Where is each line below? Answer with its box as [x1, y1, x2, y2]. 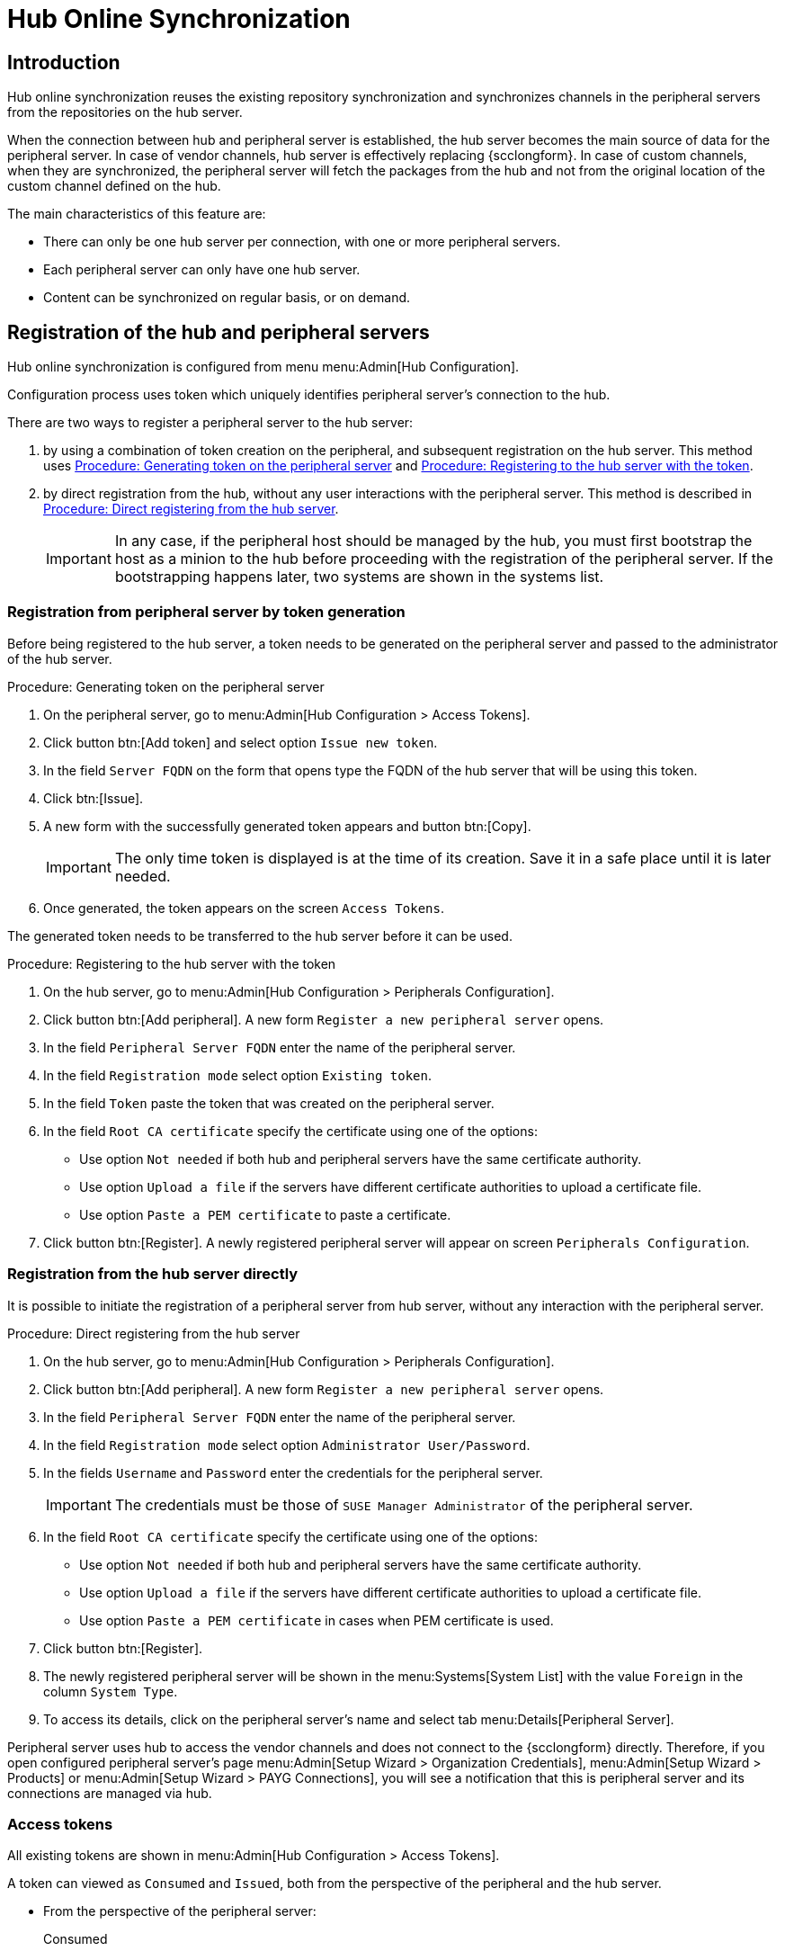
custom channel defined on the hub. [7, 178, 221, 194]
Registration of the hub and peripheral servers [7, 320, 430, 344]
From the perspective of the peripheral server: [43, 1903, 317, 1920]
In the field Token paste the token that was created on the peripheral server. [43, 1095, 495, 1111]
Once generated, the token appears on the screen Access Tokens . [43, 899, 444, 916]
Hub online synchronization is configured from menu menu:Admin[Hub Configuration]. [7, 359, 520, 375]
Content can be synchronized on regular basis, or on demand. [43, 290, 411, 306]
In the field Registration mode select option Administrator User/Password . [43, 1436, 531, 1453]
